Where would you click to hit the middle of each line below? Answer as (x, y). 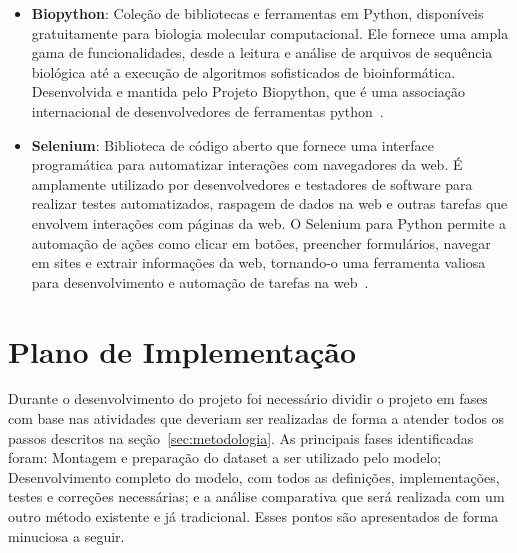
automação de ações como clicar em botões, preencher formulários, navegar (261, 242)
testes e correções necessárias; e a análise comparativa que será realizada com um (256, 496)
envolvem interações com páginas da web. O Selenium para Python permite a (268, 222)
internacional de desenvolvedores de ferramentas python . (207, 110)
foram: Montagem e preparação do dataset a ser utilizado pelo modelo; (225, 457)
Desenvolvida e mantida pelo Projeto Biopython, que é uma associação (248, 91)
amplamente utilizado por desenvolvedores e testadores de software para (252, 183)
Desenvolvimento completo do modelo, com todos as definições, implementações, (254, 476)
